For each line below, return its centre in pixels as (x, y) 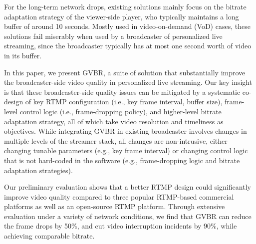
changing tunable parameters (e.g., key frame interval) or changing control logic (126, 150)
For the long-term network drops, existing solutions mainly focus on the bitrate (125, 6)
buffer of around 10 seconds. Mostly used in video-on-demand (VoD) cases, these (127, 26)
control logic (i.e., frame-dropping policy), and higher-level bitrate (121, 111)
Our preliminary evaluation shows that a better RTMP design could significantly (128, 187)
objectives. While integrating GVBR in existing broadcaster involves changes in (126, 131)
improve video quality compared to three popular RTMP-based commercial (119, 196)
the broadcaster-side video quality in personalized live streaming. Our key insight (128, 82)
